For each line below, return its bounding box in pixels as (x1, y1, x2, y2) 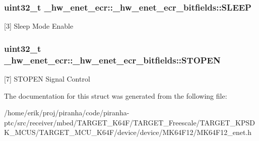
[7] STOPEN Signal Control (4, 73, 90, 84)
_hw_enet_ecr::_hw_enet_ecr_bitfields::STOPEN (4, 53, 221, 66)
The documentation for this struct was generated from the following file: (4, 90, 227, 101)
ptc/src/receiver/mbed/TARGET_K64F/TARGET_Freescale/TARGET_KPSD (4, 117, 255, 127)
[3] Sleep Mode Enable (4, 21, 74, 31)
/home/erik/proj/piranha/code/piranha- (4, 107, 129, 118)
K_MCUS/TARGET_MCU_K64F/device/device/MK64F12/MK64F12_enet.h (4, 127, 252, 137)
